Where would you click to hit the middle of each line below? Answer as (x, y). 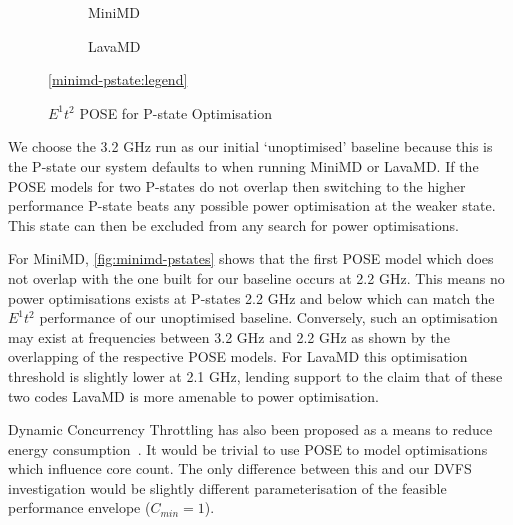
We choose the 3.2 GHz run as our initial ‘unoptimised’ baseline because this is (250, 146)
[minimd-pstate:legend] (118, 79)
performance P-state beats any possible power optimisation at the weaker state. (252, 205)
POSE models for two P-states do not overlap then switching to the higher (237, 185)
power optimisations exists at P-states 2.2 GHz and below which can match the (251, 297)
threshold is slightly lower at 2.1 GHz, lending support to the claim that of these (255, 375)
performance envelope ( (79, 507)
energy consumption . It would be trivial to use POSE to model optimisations (248, 448)
